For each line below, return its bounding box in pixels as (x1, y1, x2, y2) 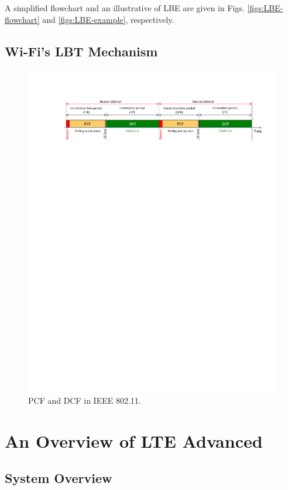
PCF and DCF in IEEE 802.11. (28, 394, 141, 406)
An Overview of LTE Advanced (5, 428, 263, 452)
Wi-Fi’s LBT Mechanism (5, 42, 158, 60)
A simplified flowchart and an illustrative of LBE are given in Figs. (5, 2, 245, 13)
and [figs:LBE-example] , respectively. (42, 13, 174, 25)
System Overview (5, 469, 112, 487)
